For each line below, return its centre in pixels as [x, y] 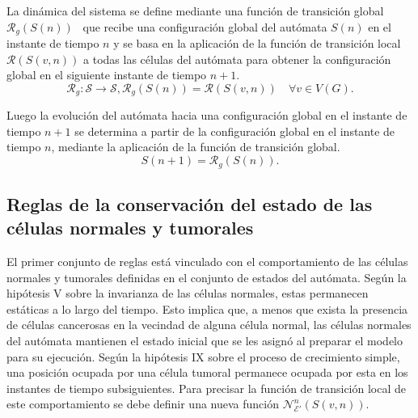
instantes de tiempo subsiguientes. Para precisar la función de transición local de [207, 388]
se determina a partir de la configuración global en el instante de [235, 131]
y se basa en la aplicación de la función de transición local [257, 43]
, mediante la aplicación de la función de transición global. [196, 147]
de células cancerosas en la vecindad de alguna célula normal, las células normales [209, 325]
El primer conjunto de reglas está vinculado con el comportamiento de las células [207, 262]
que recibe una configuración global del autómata [205, 26]
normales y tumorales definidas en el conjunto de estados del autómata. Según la [207, 277]
